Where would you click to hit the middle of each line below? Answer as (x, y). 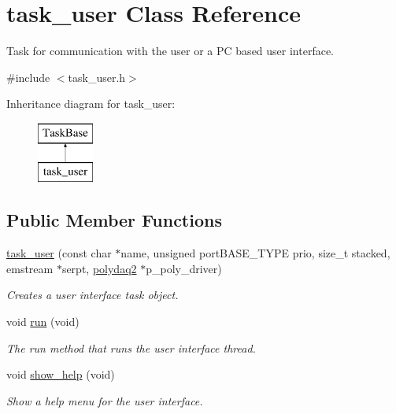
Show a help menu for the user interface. (105, 400)
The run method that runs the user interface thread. (131, 347)
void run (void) (43, 322)
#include (28, 77)
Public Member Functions (114, 220)
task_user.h (97, 77)
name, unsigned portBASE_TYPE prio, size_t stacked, (255, 253)
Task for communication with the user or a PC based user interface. (170, 51)
